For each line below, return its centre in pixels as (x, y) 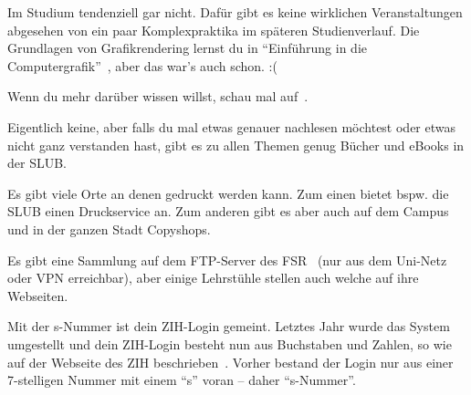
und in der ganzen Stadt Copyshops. (109, 229)
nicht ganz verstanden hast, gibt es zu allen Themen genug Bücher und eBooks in (236, 145)
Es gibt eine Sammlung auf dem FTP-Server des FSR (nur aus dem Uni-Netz (227, 260)
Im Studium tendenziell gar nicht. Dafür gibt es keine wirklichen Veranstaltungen (235, 12)
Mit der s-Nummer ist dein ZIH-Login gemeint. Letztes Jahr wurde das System (229, 326)
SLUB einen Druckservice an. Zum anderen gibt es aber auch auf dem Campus (228, 211)
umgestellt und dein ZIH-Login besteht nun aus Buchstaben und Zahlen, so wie (230, 343)
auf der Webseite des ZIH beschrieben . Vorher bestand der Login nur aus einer (230, 362)
